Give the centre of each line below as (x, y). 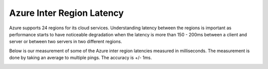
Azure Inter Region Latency (67, 13)
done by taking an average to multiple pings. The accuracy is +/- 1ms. (81, 58)
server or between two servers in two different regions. (66, 42)
